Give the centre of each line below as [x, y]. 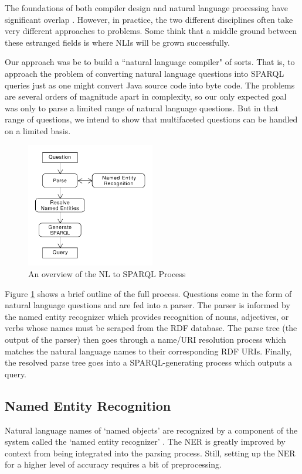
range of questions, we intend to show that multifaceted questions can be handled [151, 119]
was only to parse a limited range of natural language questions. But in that [142, 108]
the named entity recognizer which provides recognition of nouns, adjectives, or [147, 316]
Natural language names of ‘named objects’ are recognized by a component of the [151, 430]
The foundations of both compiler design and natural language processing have [147, 8]
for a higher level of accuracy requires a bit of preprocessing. [113, 464]
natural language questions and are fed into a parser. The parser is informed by [147, 305]
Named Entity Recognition [88, 405]
